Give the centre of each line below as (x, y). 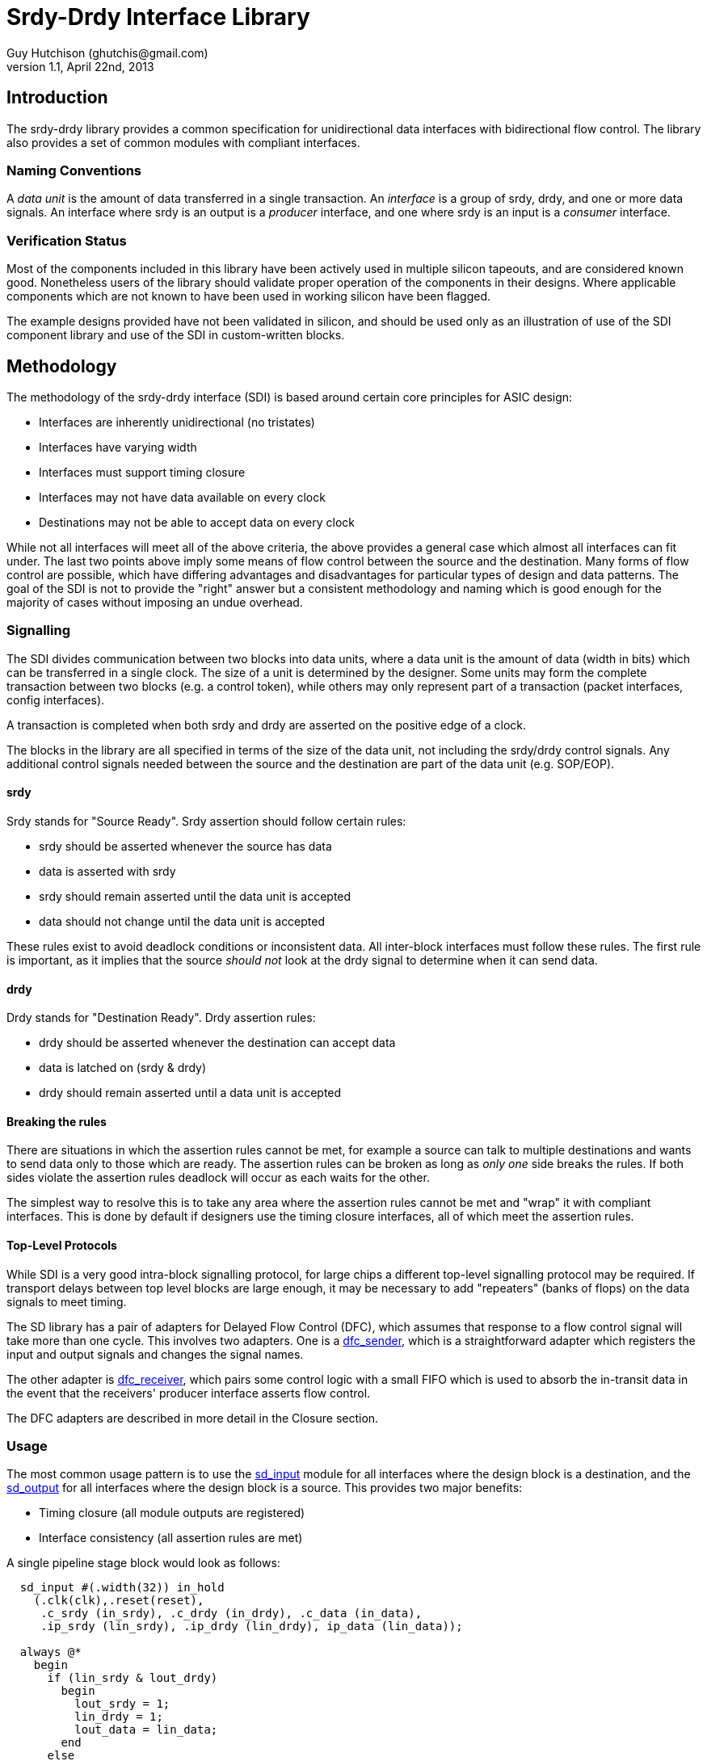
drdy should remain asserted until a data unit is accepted (190, 1093)
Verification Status (67, 240)
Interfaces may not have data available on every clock (182, 497)
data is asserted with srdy (107, 871)
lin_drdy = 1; (119, 1717)
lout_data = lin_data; (146, 1730)
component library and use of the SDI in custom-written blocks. (176, 335)
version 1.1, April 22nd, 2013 (80, 66)
